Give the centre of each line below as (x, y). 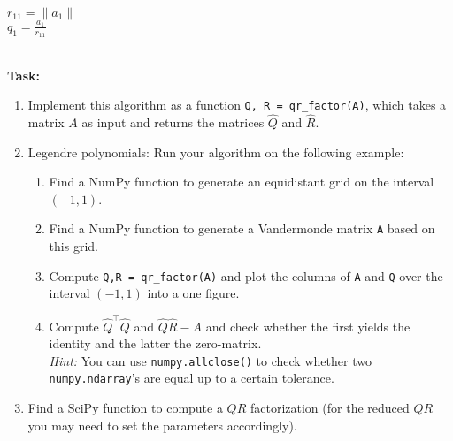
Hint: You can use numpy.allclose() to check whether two (210, 360)
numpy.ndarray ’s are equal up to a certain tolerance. (192, 378)
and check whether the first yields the (308, 326)
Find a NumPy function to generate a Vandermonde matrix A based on (242, 228)
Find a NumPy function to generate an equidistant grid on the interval (242, 182)
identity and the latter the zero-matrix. (155, 343)
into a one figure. (193, 293)
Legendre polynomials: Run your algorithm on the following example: (216, 152)
